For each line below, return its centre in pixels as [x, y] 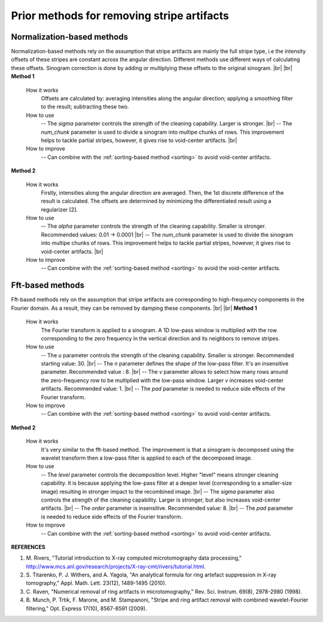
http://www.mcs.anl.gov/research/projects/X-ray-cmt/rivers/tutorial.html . [116, 566]
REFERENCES [28, 547]
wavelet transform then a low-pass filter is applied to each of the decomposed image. [147, 458]
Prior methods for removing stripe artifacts [120, 16]
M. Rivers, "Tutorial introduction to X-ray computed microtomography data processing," [134, 558]
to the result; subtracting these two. [85, 107]
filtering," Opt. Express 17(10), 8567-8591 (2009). [86, 608]
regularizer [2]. [59, 209]
